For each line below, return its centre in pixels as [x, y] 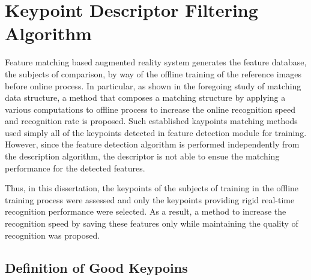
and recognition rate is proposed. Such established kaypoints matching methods [151, 121]
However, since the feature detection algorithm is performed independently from [152, 144]
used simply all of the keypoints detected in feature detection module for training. [156, 132]
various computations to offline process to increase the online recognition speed [150, 109]
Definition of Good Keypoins [96, 267]
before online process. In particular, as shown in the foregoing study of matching [153, 85]
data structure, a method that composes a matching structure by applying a [145, 97]
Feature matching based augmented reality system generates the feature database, [156, 62]
